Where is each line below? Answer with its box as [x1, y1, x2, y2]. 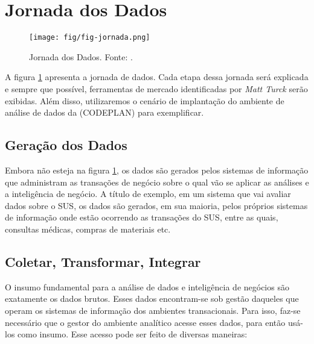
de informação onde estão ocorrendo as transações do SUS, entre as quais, [5, 211, 278, 224]
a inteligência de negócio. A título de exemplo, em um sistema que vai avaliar [5, 187, 291, 200]
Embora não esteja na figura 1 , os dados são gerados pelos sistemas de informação [5, 163, 309, 176]
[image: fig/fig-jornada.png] [29, 33, 150, 42]
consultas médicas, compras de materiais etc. [5, 222, 171, 235]
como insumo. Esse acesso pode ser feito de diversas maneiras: [18, 328, 248, 340]
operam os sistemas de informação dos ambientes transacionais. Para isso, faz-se [5, 304, 301, 316]
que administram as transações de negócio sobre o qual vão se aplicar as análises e [5, 175, 309, 188]
